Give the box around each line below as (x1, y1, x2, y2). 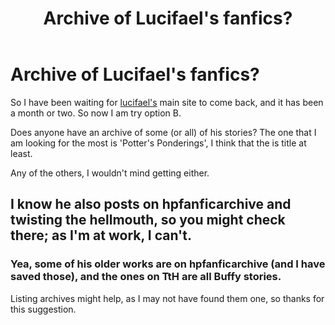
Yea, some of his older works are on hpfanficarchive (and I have (10, 257, 326, 271)
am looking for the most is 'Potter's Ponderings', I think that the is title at (10, 137, 307, 149)
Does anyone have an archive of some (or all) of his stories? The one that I (10, 126, 317, 138)
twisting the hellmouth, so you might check (10, 212, 286, 229)
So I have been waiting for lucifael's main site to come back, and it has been (10, 96, 324, 108)
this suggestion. (10, 303, 77, 315)
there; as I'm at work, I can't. (10, 227, 192, 244)
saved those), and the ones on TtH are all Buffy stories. (10, 270, 282, 284)
